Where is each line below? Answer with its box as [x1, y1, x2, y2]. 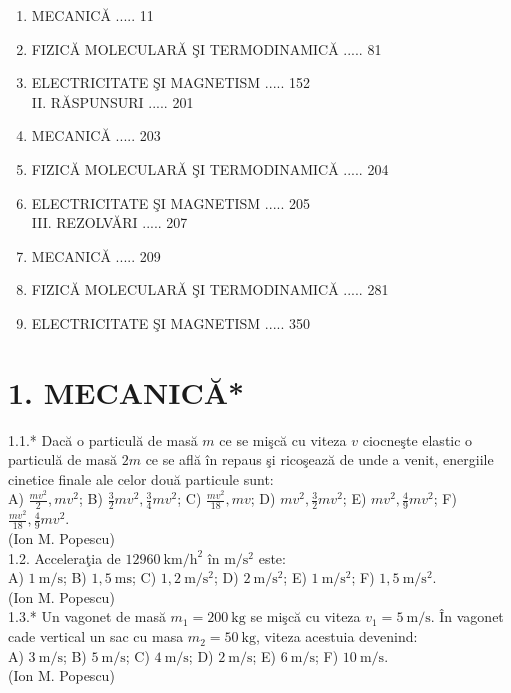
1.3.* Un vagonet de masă [8, 606, 166, 627]
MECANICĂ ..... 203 [31, 125, 161, 146]
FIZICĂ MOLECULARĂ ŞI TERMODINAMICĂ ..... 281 [31, 279, 389, 300]
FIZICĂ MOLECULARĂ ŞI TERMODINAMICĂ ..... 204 [31, 158, 389, 179]
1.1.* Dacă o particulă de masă [8, 429, 198, 450]
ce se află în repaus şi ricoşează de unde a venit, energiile [145, 449, 494, 470]
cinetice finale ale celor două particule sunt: [8, 468, 274, 489]
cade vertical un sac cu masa [8, 626, 184, 647]
